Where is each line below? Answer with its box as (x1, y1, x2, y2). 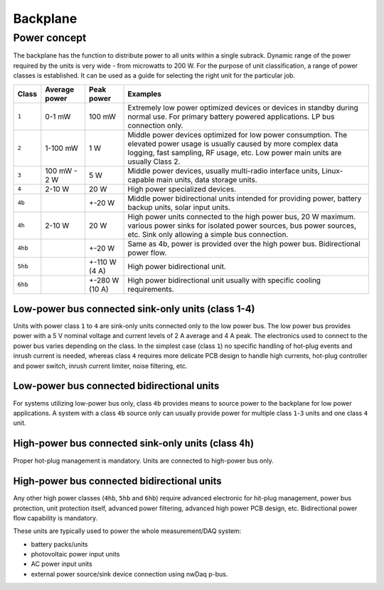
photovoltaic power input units (31, 550, 120, 559)
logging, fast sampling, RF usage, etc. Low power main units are (127, 147, 342, 157)
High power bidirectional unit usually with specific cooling (127, 275, 321, 285)
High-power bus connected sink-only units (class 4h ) (13, 438, 255, 450)
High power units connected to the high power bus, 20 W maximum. (127, 211, 356, 221)
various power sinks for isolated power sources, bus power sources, (127, 221, 357, 231)
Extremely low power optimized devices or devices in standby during (127, 102, 358, 112)
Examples (127, 89, 162, 99)
